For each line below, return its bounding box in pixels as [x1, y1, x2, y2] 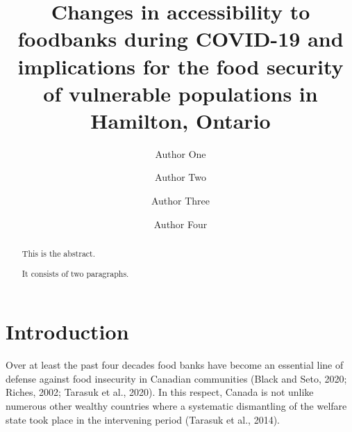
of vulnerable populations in [43, 79, 318, 107]
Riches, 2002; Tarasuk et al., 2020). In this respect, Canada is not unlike [6, 385, 314, 399]
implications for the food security [17, 51, 344, 80]
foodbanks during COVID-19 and [17, 24, 344, 53]
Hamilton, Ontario [90, 106, 271, 134]
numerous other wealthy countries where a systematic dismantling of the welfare [6, 398, 347, 413]
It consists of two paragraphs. [22, 267, 129, 279]
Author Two [155, 170, 206, 184]
